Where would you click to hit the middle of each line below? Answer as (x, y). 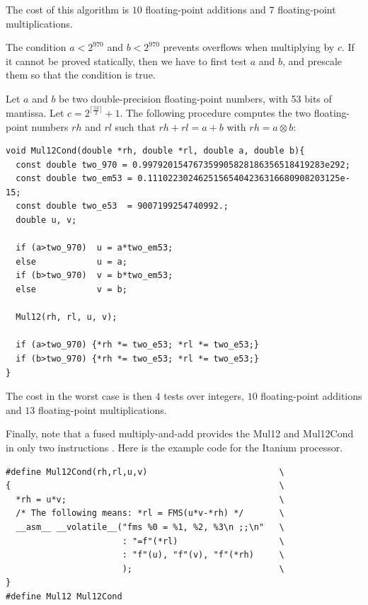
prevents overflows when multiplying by (249, 47)
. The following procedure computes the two (215, 112)
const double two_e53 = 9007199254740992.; (122, 206)
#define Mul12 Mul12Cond (64, 596)
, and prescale (312, 60)
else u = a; (71, 261)
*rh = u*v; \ (150, 499)
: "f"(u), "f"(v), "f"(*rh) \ (203, 555)
